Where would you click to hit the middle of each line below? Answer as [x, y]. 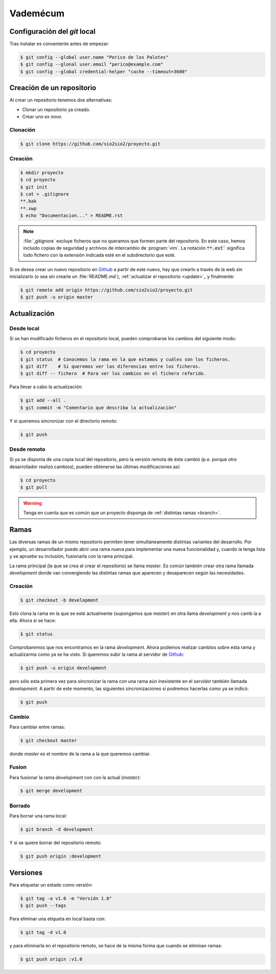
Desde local [24, 328]
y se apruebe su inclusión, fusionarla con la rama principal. [72, 556]
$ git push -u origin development [63, 668]
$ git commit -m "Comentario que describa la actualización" [98, 407]
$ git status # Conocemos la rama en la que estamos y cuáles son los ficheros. [125, 359]
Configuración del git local [52, 31]
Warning [32, 503]
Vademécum [37, 13]
